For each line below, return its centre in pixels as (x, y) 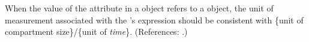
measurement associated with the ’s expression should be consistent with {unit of (154, 19)
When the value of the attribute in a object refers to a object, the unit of (139, 8)
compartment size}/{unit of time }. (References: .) (96, 31)
